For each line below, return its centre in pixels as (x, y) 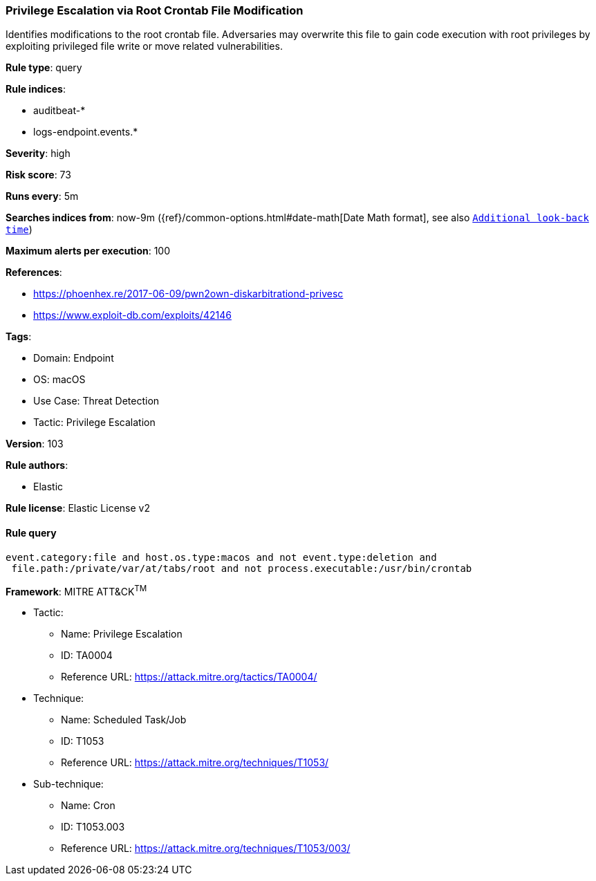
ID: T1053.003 (93, 827)
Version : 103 (35, 444)
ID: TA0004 (87, 656)
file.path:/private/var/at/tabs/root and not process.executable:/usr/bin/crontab (242, 568)
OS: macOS (59, 380)
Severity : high (38, 154)
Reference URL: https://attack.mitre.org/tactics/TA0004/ (189, 677)
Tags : (19, 337)
